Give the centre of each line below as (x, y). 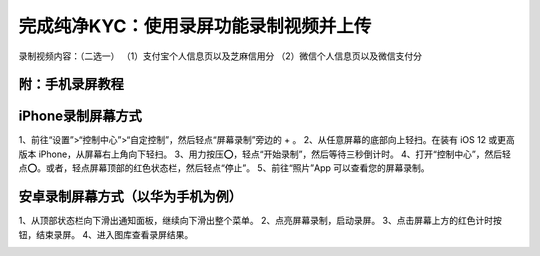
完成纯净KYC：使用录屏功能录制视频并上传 (195, 26)
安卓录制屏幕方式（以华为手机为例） (130, 196)
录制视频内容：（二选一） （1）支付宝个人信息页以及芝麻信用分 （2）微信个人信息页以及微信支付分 (220, 56)
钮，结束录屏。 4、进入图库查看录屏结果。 (106, 234)
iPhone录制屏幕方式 (80, 116)
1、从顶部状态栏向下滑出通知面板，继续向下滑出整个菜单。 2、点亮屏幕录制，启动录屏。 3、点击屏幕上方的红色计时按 (260, 221)
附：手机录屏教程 (71, 84)
